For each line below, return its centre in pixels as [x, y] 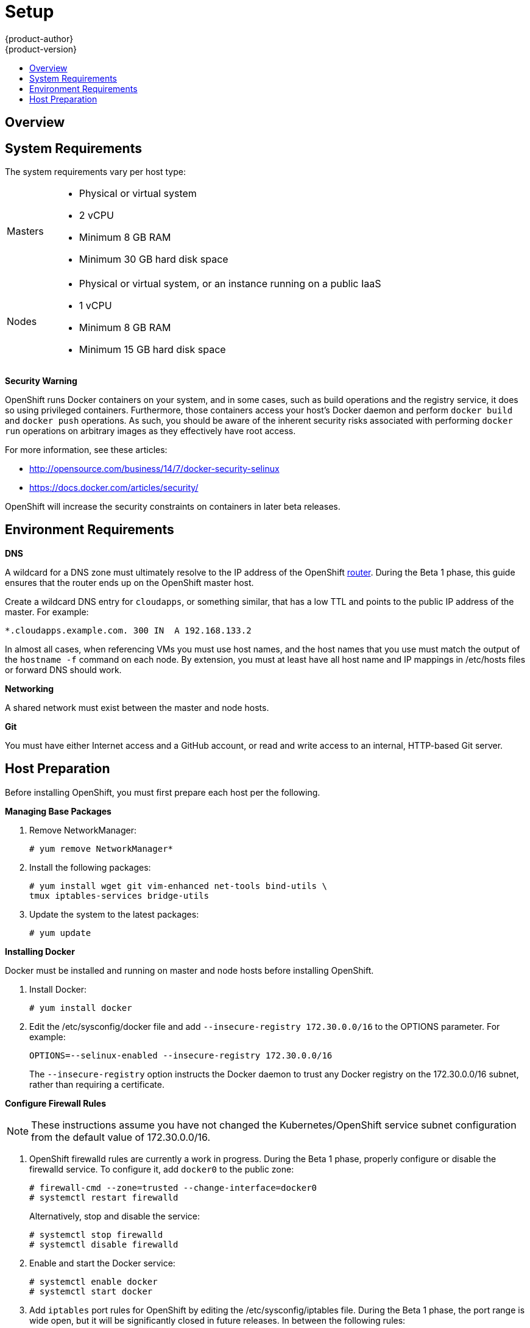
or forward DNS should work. [63, 669]
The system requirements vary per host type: [95, 172]
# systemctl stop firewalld [96, 1234]
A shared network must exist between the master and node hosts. [137, 707]
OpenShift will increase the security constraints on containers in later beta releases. [173, 507]
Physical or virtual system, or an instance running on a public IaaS [230, 284]
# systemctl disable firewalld [104, 1244]
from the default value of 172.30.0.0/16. [121, 1137]
